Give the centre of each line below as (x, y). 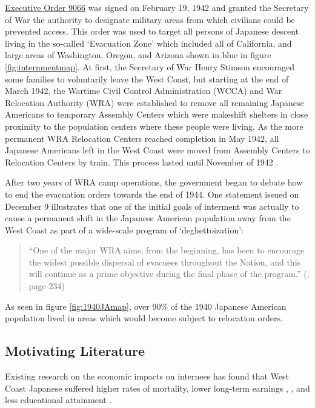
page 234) (47, 286)
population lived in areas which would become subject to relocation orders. (144, 318)
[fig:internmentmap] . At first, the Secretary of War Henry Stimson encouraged (150, 66)
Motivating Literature (75, 351)
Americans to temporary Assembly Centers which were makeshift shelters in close (157, 114)
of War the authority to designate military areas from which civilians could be (150, 19)
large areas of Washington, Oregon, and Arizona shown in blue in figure (138, 55)
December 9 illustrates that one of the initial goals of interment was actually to (152, 206)
